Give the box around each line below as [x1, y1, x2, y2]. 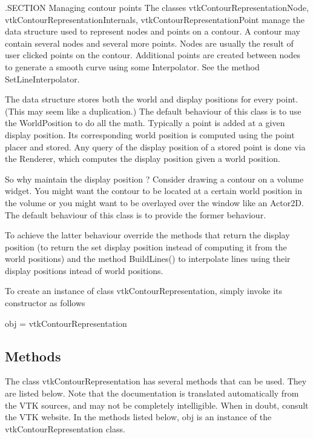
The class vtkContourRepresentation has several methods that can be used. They [5, 375, 307, 387]
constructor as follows [5, 297, 85, 309]
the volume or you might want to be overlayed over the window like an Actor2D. [5, 196, 304, 209]
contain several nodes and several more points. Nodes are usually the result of [5, 36, 294, 49]
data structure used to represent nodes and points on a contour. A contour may [5, 25, 300, 38]
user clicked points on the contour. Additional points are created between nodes [5, 49, 301, 61]
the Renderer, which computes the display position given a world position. [5, 152, 280, 165]
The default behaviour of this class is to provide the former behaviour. [5, 208, 266, 221]
